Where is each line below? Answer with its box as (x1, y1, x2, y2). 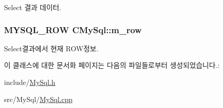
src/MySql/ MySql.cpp (4, 93, 73, 104)
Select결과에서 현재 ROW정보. (4, 43, 98, 53)
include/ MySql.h (4, 77, 55, 87)
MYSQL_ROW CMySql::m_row (4, 23, 142, 36)
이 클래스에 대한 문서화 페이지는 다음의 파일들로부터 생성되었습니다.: (4, 60, 219, 70)
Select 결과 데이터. (4, 2, 62, 12)
